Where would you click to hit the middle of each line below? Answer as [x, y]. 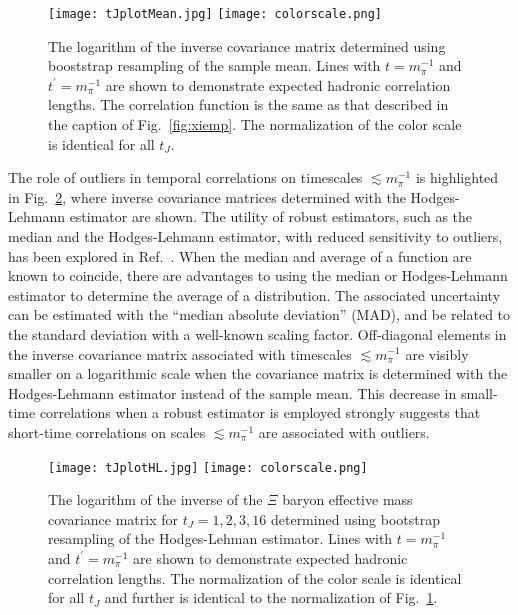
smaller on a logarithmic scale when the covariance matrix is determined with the [258, 373]
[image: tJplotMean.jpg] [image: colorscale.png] [215, 14]
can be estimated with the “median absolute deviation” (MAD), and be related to [259, 314]
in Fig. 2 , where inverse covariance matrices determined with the [207, 196]
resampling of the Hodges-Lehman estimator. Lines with [220, 538]
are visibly [437, 353]
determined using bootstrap [355, 518]
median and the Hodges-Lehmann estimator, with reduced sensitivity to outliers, [255, 236]
